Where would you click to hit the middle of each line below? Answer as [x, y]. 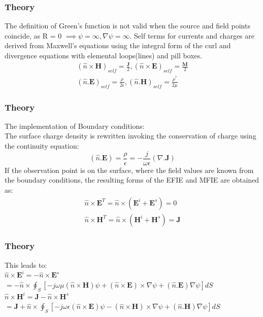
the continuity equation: [42, 146]
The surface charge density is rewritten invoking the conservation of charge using [130, 136]
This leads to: [26, 265]
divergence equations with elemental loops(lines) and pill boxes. [104, 55]
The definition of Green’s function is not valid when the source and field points [127, 26]
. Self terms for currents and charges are [192, 35]
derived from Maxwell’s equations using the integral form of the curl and [118, 45]
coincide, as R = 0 [33, 35]
